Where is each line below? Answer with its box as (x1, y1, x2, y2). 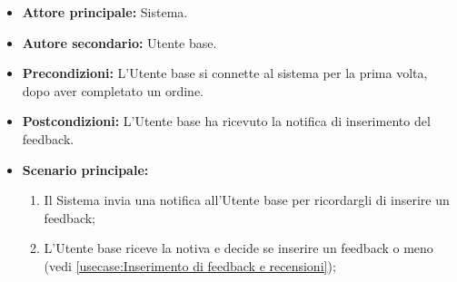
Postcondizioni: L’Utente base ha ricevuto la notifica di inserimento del (22, 112, 431, 131)
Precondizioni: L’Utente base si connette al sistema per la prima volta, (22, 63, 428, 83)
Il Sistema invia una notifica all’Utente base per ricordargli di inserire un (44, 190, 450, 209)
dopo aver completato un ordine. (22, 81, 204, 100)
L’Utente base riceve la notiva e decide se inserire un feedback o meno (44, 238, 433, 258)
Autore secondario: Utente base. (22, 33, 217, 52)
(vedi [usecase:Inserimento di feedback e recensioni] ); (44, 256, 336, 275)
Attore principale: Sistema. (22, 3, 188, 21)
